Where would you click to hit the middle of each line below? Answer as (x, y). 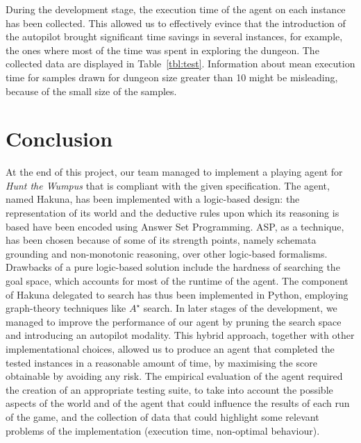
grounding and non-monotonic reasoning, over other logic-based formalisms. (167, 253)
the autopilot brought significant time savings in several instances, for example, (174, 36)
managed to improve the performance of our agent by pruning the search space (174, 321)
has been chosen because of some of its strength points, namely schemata (161, 240)
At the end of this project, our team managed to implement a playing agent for (174, 172)
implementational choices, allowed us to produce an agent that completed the (170, 349)
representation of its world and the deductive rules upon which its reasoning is (173, 213)
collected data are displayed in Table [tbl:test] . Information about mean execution (180, 64)
